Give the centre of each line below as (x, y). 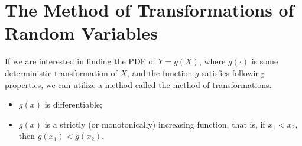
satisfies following (233, 72)
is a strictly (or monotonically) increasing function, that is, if (155, 124)
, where (212, 61)
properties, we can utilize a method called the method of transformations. (138, 84)
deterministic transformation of (61, 72)
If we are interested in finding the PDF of (80, 61)
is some (265, 61)
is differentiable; (73, 104)
